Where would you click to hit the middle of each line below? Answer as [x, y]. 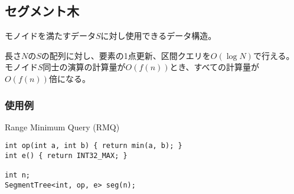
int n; [17, 175]
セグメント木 [42, 11]
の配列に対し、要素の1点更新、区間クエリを [126, 55]
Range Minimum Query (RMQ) [62, 126]
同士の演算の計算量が [84, 67]
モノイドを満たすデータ [50, 36]
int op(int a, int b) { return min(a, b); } [94, 146]
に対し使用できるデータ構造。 [159, 36]
